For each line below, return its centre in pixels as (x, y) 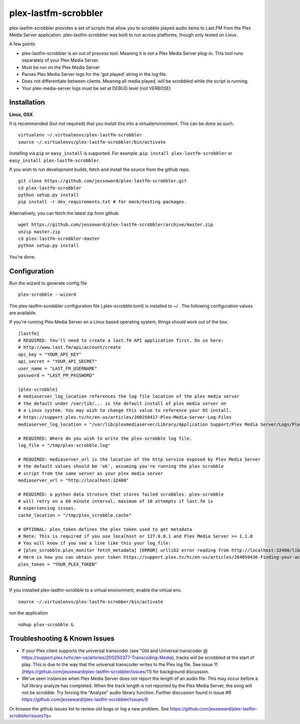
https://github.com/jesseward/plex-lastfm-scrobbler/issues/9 (85, 700)
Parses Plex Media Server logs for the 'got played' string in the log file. (94, 74)
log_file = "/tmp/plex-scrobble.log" (64, 445)
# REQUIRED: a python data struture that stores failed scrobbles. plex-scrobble (121, 494)
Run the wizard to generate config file (48, 283)
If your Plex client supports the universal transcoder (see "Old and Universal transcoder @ (114, 651)
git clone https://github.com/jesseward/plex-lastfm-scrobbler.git (102, 181)
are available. (23, 313)
